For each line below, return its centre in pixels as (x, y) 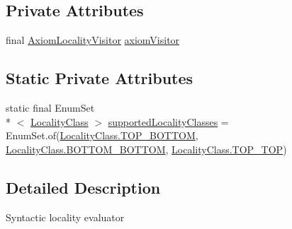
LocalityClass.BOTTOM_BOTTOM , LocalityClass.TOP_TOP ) (146, 149)
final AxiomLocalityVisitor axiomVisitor (93, 40)
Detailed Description (83, 187)
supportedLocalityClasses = (168, 121)
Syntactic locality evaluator (65, 217)
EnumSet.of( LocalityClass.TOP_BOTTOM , (102, 135)
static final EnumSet (50, 107)
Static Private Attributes (100, 78)
